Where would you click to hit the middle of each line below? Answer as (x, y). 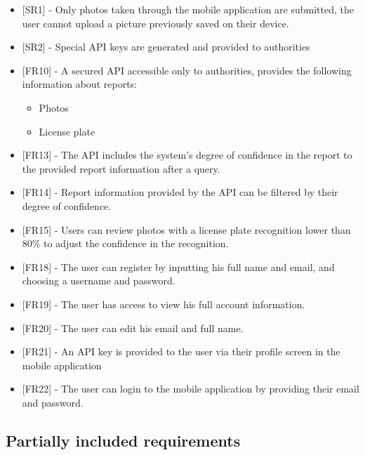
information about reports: (79, 84)
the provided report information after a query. (121, 168)
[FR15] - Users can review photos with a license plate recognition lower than (186, 229)
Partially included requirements (123, 440)
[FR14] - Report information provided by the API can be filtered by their (180, 192)
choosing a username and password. (99, 281)
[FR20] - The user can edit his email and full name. (133, 328)
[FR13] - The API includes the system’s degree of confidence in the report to (187, 155)
